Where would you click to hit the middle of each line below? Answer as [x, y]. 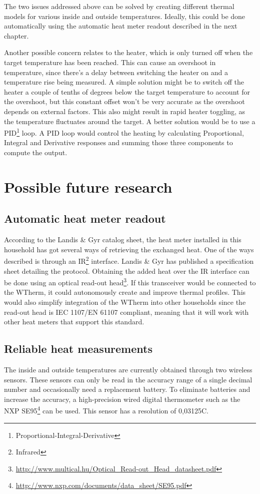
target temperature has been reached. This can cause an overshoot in [110, 62]
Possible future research [88, 186]
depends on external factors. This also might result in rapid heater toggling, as [125, 111]
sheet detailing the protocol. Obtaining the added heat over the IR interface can [127, 271]
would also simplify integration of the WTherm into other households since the [125, 302]
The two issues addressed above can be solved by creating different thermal [119, 6]
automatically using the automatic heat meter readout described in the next [121, 26]
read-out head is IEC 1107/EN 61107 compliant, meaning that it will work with [126, 312]
